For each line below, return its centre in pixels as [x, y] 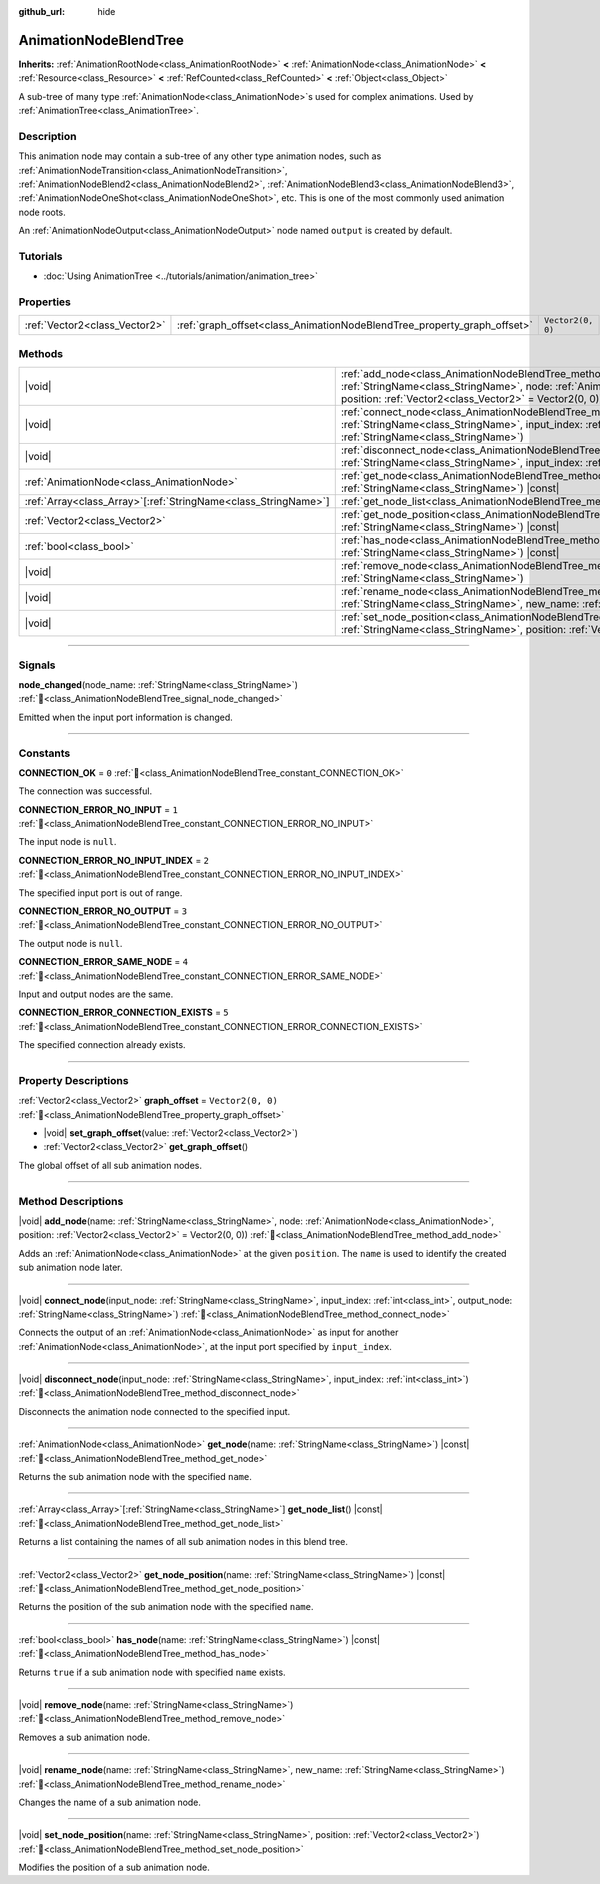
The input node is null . [67, 842]
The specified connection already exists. [102, 1045]
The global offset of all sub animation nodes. [110, 1165]
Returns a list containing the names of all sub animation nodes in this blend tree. [183, 1542]
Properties [45, 302]
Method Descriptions [71, 1201]
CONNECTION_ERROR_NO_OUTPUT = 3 [103, 911]
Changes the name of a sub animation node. [110, 1802]
